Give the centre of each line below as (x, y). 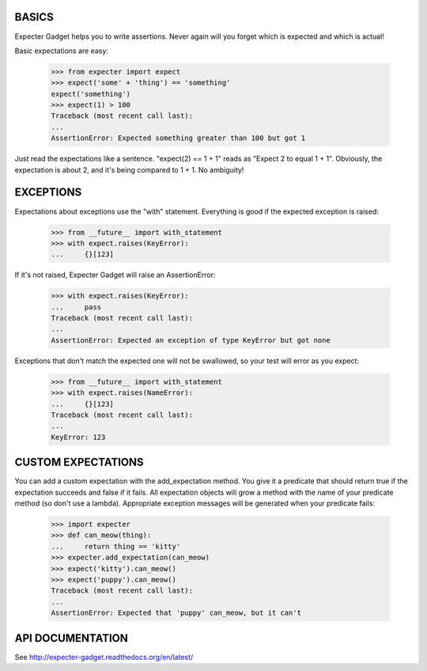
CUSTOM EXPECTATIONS (79, 462)
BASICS (34, 17)
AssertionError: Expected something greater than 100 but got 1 (178, 138)
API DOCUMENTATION (71, 638)
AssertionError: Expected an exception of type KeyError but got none (191, 340)
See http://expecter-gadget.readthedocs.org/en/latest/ (104, 657)
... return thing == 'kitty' (116, 546)
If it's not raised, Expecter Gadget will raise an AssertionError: (115, 275)
